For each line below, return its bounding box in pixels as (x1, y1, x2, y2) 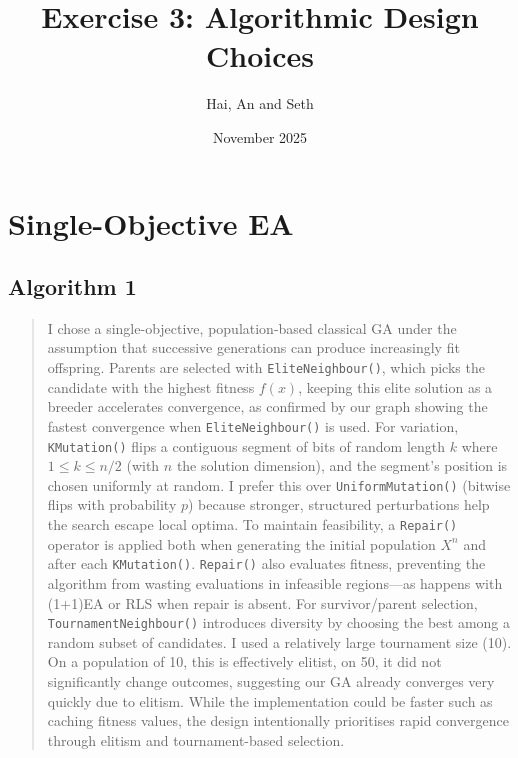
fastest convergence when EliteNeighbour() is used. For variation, (47, 415, 459, 436)
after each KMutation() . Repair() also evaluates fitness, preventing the (47, 553, 486, 574)
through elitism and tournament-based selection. (47, 729, 345, 750)
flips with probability (47, 494, 177, 515)
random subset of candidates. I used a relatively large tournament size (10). (47, 631, 512, 652)
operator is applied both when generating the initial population (47, 533, 436, 554)
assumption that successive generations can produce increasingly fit (47, 337, 460, 358)
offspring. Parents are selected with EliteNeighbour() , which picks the (47, 357, 485, 378)
